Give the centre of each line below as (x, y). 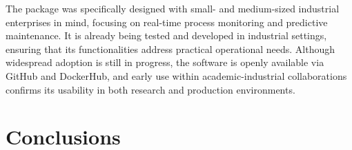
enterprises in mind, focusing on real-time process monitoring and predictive (167, 22)
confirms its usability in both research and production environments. (150, 89)
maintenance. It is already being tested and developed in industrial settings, (166, 35)
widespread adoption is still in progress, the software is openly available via (165, 62)
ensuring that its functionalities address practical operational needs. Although (170, 49)
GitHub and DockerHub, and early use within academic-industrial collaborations (176, 75)
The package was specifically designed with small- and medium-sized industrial (173, 8)
